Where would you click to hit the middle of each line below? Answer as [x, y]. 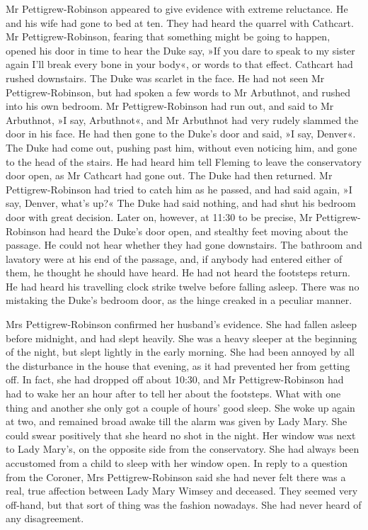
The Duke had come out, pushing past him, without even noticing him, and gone [182, 147]
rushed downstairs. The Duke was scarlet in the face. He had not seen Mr [165, 78]
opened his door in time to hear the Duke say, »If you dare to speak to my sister [180, 50]
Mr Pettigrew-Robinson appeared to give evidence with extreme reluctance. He [177, 9]
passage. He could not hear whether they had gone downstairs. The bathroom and [184, 245]
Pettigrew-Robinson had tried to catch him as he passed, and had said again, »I [179, 189]
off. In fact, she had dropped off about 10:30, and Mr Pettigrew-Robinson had [175, 379]
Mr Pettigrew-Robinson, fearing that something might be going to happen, [168, 36]
